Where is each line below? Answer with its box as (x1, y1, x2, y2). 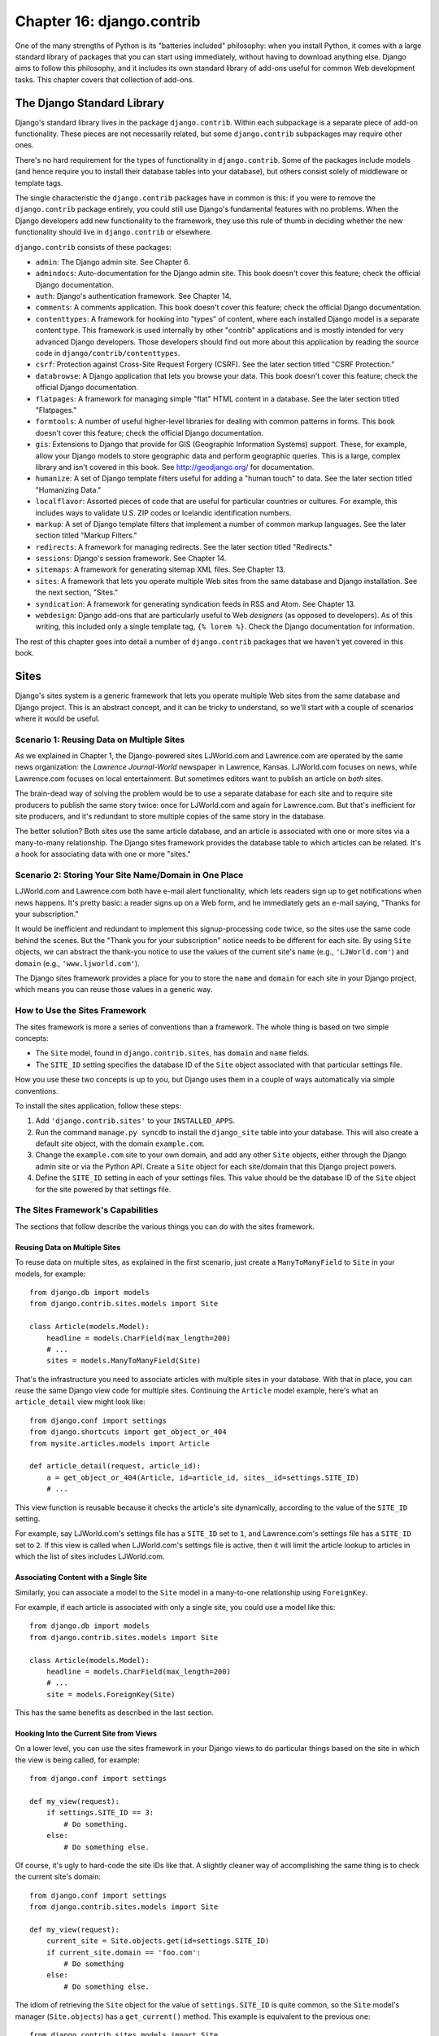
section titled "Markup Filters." (35, 530, 137, 541)
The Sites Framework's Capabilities (15, 1204, 159, 1216)
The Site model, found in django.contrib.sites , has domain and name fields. (35, 1048, 310, 1058)
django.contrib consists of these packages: (15, 242, 172, 252)
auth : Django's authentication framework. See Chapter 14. (35, 292, 232, 301)
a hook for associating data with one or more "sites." (15, 849, 191, 859)
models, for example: (15, 1269, 86, 1279)
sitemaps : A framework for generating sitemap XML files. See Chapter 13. (35, 564, 286, 574)
